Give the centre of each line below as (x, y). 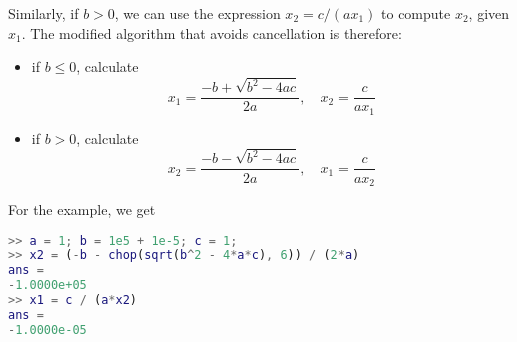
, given (489, 13)
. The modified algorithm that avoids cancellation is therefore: (211, 32)
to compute (416, 13)
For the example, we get (82, 208)
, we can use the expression (197, 13)
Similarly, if (43, 13)
